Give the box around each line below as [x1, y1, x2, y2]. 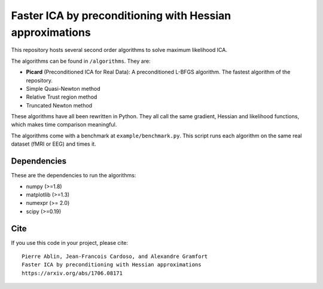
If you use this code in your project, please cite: [11, 239, 129, 246]
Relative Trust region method [26, 93, 97, 101]
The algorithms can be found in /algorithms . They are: [11, 57, 151, 64]
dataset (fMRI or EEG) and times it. [11, 140, 96, 147]
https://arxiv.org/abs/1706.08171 [22, 269, 123, 276]
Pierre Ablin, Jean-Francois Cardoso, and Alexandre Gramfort [22, 253, 208, 260]
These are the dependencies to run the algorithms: [11, 172, 136, 179]
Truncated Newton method [26, 102, 93, 109]
